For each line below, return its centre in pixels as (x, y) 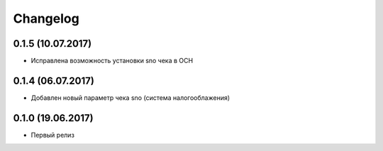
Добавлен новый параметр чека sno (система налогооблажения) (131, 97)
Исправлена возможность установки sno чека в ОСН (112, 61)
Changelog (46, 18)
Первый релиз (52, 135)
